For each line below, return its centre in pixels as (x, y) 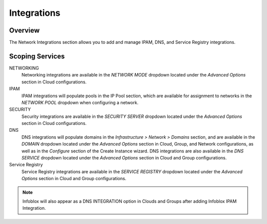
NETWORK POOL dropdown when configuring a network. (80, 102)
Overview (24, 30)
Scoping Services (37, 56)
